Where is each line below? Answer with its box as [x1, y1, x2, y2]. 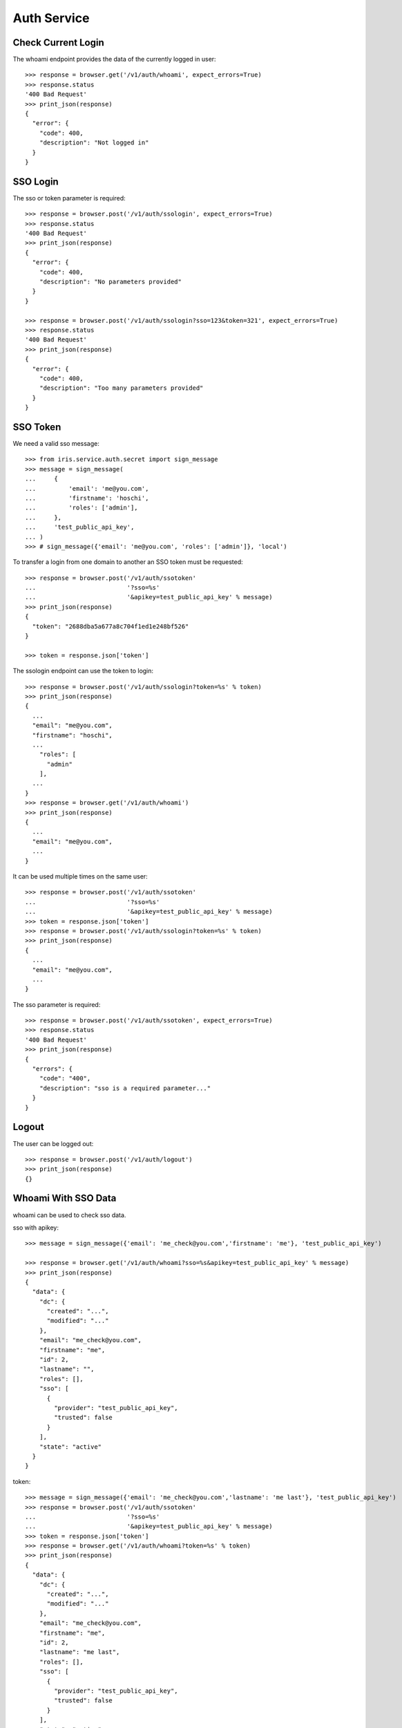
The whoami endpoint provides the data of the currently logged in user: [12, 55, 217, 64]
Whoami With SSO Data [12, 1192, 117, 1204]
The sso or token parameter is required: [12, 194, 126, 202]
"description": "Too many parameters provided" [39, 384, 204, 392]
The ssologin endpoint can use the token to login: [12, 667, 154, 675]
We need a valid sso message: [12, 439, 99, 447]
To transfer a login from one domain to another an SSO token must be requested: [12, 558, 243, 566]
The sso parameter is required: [12, 1000, 101, 1008]
